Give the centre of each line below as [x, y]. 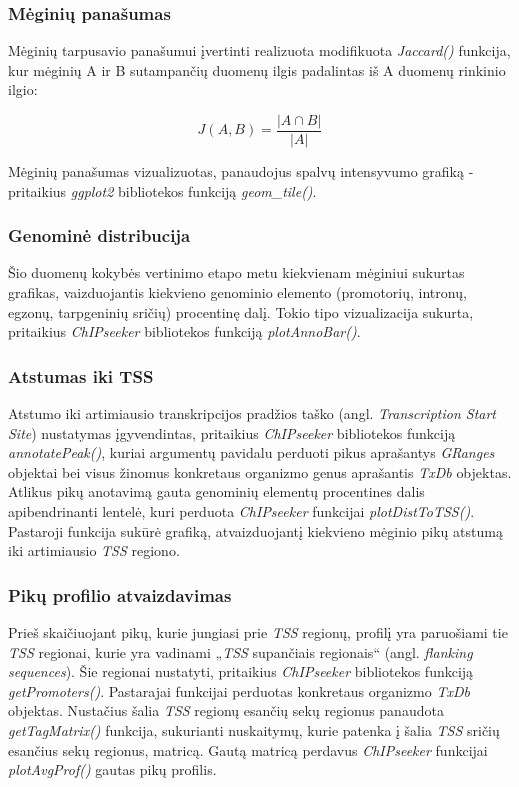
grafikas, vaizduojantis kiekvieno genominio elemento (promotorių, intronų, [237, 292]
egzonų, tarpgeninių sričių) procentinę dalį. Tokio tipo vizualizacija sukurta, [241, 311]
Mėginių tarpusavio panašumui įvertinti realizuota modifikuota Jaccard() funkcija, [259, 50]
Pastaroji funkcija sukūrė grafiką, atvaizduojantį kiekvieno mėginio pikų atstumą [255, 530]
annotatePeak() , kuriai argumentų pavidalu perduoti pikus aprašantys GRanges [251, 452]
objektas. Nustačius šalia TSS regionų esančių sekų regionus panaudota [226, 710]
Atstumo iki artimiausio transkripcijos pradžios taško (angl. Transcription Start [252, 413]
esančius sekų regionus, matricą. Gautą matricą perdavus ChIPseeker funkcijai [248, 749]
